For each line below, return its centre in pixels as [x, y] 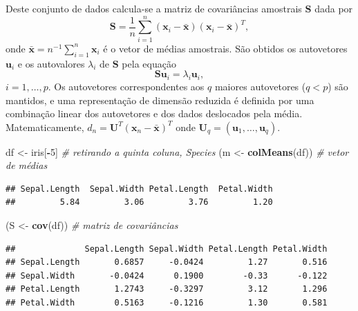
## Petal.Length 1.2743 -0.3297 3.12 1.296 [167, 289]
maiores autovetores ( [260, 86]
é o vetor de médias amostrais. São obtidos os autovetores [225, 48]
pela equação [149, 63]
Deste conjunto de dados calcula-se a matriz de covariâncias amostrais [154, 8]
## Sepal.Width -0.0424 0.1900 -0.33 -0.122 [167, 275]
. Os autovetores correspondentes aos [126, 86]
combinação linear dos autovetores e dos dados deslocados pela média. [154, 113]
